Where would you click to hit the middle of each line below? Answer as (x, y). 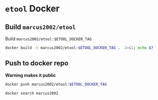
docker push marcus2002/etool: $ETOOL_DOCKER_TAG (56, 84)
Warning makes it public (30, 75)
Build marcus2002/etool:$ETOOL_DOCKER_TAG (49, 39)
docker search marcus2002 (32, 93)
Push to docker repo (37, 63)
